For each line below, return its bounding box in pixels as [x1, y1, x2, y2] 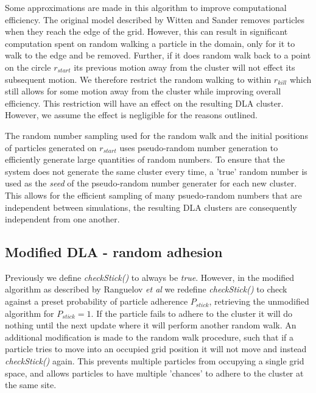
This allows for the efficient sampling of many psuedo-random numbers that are [5, 188, 302, 201]
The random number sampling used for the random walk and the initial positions [5, 129, 308, 141]
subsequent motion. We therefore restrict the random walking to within [5, 73, 272, 85]
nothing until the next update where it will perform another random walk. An [5, 319, 297, 331]
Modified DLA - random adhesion [5, 243, 223, 261]
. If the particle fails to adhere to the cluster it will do [91, 306, 293, 319]
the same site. [5, 378, 57, 391]
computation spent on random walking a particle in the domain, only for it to [5, 37, 295, 49]
